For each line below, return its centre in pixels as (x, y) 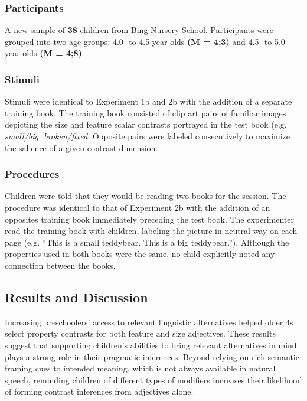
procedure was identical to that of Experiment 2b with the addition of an (138, 207)
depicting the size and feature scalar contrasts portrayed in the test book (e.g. (146, 124)
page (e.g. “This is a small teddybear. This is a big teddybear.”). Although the (147, 242)
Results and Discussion (76, 297)
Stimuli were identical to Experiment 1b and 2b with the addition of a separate (148, 101)
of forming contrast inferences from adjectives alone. (99, 391)
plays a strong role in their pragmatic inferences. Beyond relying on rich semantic (152, 356)
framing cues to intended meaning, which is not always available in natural (140, 368)
